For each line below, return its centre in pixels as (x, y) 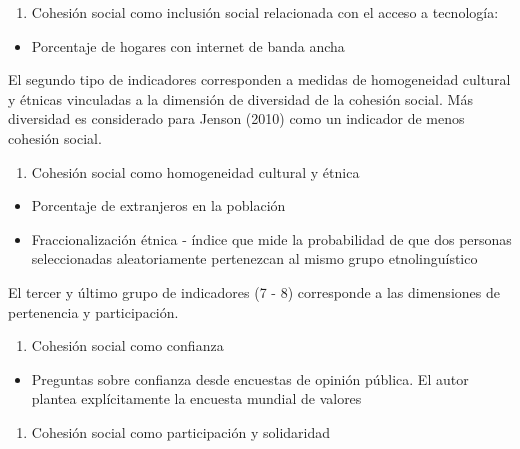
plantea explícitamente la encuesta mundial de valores (196, 398)
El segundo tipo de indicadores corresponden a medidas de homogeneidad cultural (259, 79)
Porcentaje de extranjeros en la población (158, 205)
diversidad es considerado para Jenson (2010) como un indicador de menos (236, 118)
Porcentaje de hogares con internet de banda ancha (188, 45)
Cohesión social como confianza (127, 345)
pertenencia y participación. (93, 311)
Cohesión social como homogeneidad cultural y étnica (195, 171)
